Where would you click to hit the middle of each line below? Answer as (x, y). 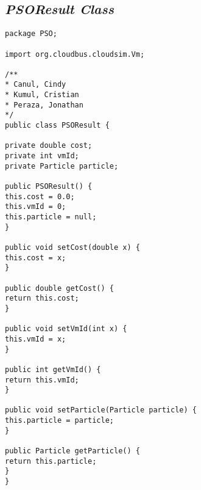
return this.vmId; (42, 380)
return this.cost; (42, 298)
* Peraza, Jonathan (44, 105)
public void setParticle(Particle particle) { (101, 410)
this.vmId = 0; (36, 207)
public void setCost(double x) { (72, 247)
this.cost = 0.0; (40, 196)
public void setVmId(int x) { (66, 329)
